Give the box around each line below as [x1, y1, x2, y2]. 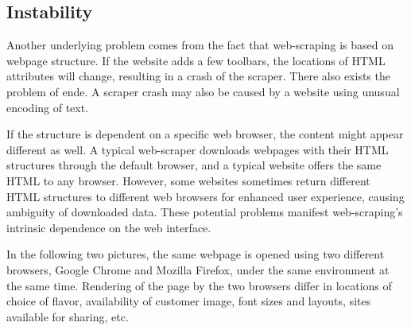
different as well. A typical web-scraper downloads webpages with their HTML [6, 141, 389, 157]
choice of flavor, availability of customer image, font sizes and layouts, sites [6, 293, 371, 309]
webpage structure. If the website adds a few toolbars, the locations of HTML [6, 52, 386, 68]
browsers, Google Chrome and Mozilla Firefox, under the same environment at [6, 261, 390, 278]
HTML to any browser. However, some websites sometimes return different [6, 172, 370, 188]
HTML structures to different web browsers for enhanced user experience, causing [6, 188, 405, 204]
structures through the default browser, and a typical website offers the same [6, 157, 382, 173]
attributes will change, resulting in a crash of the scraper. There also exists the [6, 68, 390, 84]
